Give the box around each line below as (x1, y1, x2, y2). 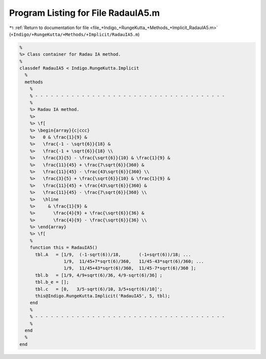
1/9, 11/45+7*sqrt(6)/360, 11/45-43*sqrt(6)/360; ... (63, 259, 204, 264)
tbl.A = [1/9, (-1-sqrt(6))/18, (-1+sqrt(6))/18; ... (35, 251, 191, 257)
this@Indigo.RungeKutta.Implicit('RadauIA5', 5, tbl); (35, 293, 170, 298)
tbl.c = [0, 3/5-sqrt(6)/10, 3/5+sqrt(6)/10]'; (35, 286, 163, 292)
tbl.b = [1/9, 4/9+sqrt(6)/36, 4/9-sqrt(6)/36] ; (35, 272, 163, 278)
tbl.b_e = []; (35, 279, 69, 285)
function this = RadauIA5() (30, 245, 98, 251)
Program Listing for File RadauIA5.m (9, 7, 160, 18)
